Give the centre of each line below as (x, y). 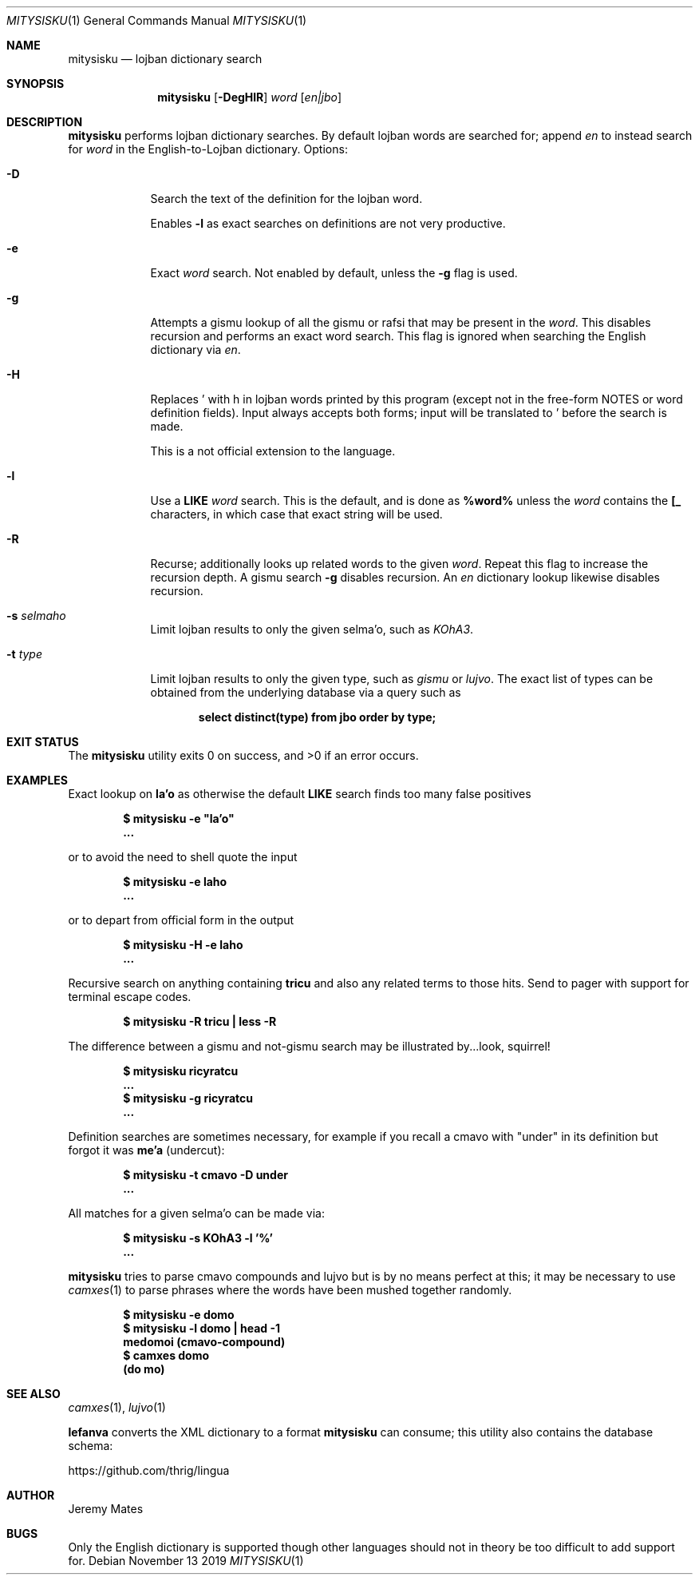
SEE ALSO (34, 1394)
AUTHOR (31, 1495)
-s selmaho (36, 616)
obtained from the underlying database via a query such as (306, 692)
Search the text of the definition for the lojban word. (286, 199)
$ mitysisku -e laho (175, 882)
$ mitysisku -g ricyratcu (188, 1098)
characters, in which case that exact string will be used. (296, 514)
